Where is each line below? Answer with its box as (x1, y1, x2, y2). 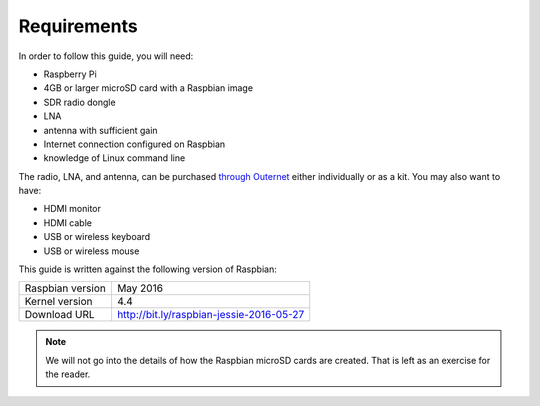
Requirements (18, 15, 139, 37)
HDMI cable (43, 216, 92, 229)
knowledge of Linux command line (43, 152, 186, 164)
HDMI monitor (43, 203, 102, 215)
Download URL (24, 308, 95, 322)
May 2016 (116, 281, 164, 295)
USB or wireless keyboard (43, 231, 151, 243)
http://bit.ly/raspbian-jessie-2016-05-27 (116, 308, 305, 322)
